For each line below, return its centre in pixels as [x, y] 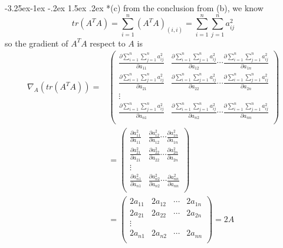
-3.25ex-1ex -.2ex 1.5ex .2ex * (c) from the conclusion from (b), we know [134, 8]
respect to [108, 43]
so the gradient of [37, 43]
